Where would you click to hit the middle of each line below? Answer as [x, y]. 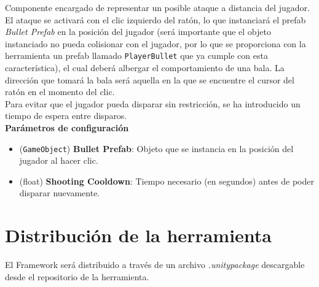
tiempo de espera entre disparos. [66, 116]
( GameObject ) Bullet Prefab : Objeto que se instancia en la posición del [156, 148]
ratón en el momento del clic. [60, 92]
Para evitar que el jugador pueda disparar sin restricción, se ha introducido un [153, 103]
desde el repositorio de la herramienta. [77, 276]
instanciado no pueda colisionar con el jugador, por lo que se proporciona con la [156, 43]
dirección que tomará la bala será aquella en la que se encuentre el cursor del [150, 79]
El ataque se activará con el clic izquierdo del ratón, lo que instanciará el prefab [156, 19]
